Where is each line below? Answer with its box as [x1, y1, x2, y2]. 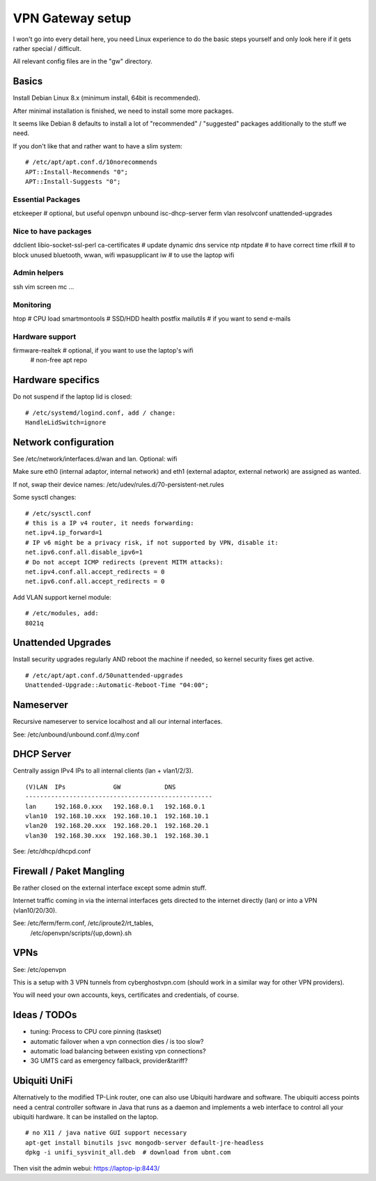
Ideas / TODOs [13, 1009, 77, 1021]
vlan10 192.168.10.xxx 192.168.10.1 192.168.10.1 [25, 812, 209, 820]
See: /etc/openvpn [13, 965, 66, 973]
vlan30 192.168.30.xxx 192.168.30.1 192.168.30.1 [25, 831, 209, 840]
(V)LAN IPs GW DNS [25, 782, 176, 791]
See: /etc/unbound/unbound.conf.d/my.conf [13, 730, 140, 739]
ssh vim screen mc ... [13, 282, 75, 291]
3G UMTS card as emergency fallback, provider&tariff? [30, 1056, 188, 1065]
